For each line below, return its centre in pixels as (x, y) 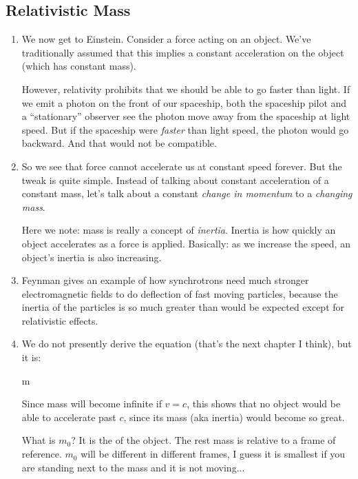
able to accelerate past (69, 417)
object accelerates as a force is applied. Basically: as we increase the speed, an (186, 243)
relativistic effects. (60, 320)
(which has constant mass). (79, 66)
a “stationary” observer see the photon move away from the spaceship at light (186, 116)
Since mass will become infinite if (92, 404)
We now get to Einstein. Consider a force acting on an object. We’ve (166, 39)
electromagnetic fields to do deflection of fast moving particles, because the (180, 293)
